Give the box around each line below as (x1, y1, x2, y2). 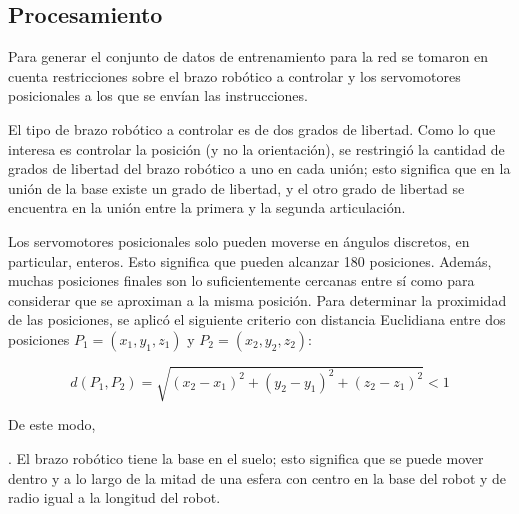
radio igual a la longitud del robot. (8, 487, 221, 508)
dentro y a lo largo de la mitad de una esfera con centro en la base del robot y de (8, 467, 507, 488)
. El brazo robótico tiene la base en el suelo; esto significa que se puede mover (8, 448, 484, 469)
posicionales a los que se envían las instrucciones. (8, 85, 308, 106)
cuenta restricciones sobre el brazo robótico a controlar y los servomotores (8, 65, 461, 86)
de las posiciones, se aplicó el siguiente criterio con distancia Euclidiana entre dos (8, 309, 506, 330)
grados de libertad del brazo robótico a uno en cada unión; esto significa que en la (8, 158, 511, 179)
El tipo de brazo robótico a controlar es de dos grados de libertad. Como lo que (8, 118, 496, 139)
